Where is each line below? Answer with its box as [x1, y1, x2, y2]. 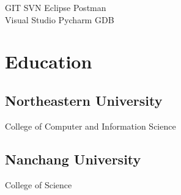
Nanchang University [5, 149, 141, 168]
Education [5, 49, 92, 74]
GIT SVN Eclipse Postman [5, 1, 106, 13]
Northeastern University [5, 90, 163, 109]
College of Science [5, 178, 72, 191]
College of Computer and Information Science [5, 119, 176, 132]
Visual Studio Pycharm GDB [5, 13, 114, 26]
